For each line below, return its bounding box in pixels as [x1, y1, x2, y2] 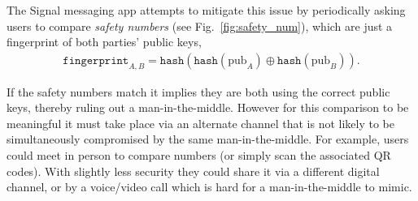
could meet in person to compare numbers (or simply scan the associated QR [7, 146, 391, 163]
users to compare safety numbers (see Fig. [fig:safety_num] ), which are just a [7, 17, 393, 34]
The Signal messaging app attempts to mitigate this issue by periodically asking [7, 2, 406, 18]
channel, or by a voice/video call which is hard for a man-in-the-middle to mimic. [7, 178, 412, 195]
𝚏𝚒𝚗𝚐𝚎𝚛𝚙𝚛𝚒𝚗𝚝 [63, 54, 129, 66]
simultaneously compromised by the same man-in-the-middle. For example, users [7, 130, 409, 148]
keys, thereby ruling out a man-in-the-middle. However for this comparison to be [7, 99, 409, 116]
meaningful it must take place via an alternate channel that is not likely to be [7, 114, 394, 131]
